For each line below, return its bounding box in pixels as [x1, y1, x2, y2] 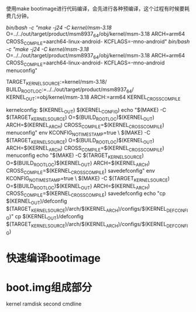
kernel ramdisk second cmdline [6, 300, 82, 307]
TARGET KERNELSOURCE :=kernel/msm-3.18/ [6, 78, 107, 87]
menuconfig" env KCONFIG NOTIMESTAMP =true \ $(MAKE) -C [6, 129, 151, 138]
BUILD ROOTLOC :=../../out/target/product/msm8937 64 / [6, 85, 134, 94]
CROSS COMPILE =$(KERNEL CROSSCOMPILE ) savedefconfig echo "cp [6, 190, 166, 198]
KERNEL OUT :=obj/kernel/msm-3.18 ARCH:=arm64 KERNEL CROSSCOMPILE [6, 93, 181, 102]
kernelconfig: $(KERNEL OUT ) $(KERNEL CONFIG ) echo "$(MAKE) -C [6, 106, 167, 115]
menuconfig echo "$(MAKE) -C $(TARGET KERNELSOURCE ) [6, 152, 145, 160]
